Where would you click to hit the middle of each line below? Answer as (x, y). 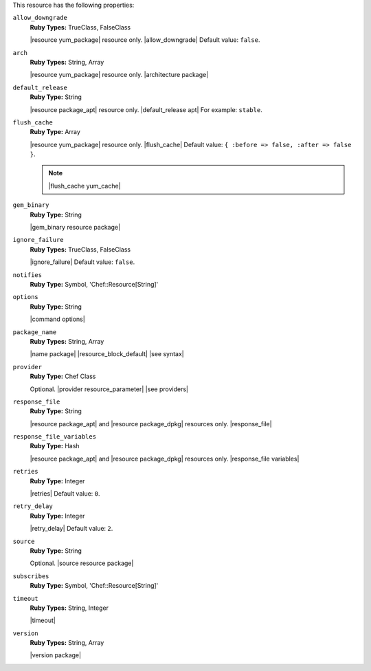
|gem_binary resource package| (75, 228)
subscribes (31, 576)
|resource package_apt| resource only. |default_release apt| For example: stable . (146, 109)
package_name (35, 332)
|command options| (57, 319)
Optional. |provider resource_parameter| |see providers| (109, 389)
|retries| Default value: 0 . (65, 494)
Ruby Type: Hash (55, 446)
